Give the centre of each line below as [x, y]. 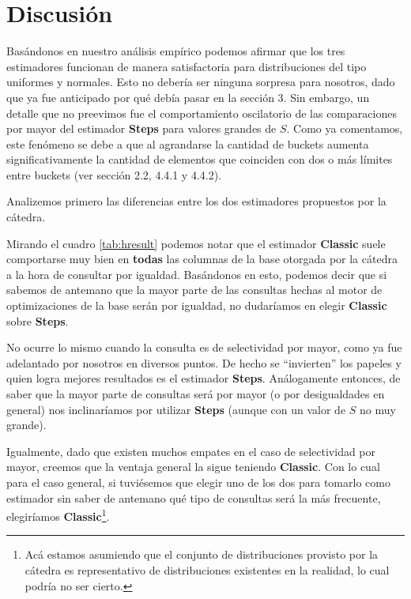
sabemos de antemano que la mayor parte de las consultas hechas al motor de [194, 290]
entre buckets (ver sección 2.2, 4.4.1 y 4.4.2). [114, 174]
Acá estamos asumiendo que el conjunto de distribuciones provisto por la [202, 554]
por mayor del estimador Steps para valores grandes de [141, 128]
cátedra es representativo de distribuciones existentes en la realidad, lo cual [207, 570]
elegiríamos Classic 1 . [58, 515]
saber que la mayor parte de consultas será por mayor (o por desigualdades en [196, 394]
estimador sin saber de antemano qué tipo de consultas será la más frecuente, [194, 497]
